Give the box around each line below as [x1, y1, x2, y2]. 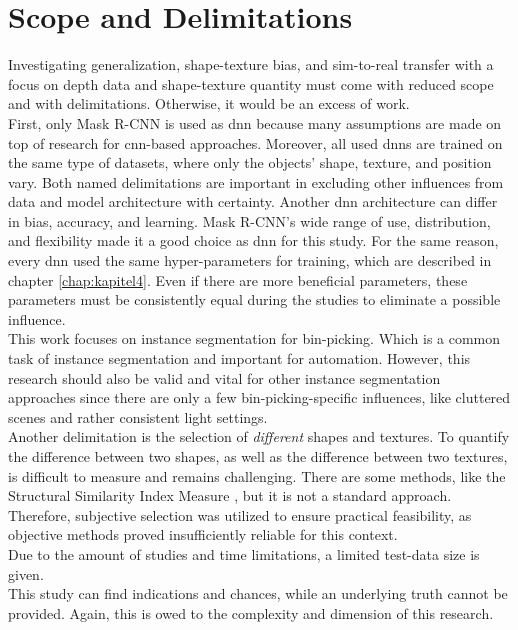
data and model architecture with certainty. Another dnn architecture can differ [8, 191, 498, 212]
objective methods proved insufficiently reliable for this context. [8, 524, 398, 545]
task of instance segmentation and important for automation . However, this [8, 348, 471, 369]
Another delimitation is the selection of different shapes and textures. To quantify [8, 426, 510, 447]
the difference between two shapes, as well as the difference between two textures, [8, 446, 508, 466]
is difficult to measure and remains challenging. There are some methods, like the [8, 465, 506, 486]
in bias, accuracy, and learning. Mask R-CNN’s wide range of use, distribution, [8, 210, 491, 231]
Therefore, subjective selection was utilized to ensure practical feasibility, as [8, 504, 472, 525]
